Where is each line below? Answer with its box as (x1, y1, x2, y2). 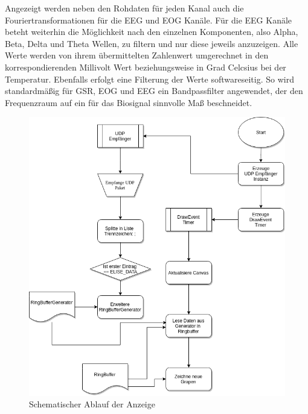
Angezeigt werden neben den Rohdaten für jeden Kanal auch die (5, 2, 244, 14)
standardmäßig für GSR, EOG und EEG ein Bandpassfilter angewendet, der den (5, 84, 303, 97)
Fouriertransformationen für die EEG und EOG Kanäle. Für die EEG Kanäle (5, 13, 292, 26)
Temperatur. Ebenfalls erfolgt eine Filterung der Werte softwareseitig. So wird (5, 72, 294, 85)
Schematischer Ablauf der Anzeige (29, 398, 155, 410)
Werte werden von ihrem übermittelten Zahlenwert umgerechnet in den (5, 49, 269, 61)
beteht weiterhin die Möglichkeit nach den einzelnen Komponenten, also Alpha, (5, 25, 298, 38)
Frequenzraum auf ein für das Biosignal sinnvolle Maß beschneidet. (5, 96, 252, 108)
